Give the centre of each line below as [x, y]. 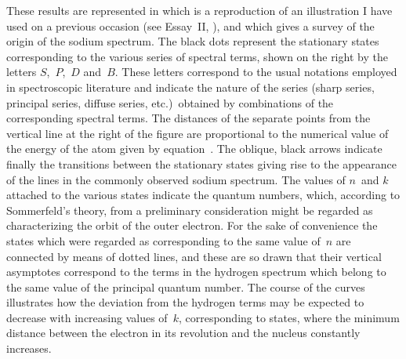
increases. [29, 348]
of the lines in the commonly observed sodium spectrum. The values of [176, 179]
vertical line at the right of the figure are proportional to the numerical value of [198, 133]
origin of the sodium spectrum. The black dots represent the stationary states [193, 41]
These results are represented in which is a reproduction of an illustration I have [199, 10]
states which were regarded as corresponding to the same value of [163, 240]
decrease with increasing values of [87, 317]
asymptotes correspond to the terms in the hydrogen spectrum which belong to [196, 272]
